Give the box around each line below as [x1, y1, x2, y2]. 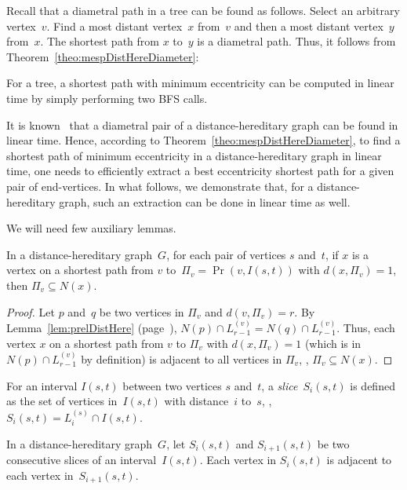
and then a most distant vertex [234, 17, 383, 34]
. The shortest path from [40, 33, 159, 49]
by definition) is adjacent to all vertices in [81, 350, 282, 367]
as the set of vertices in [6, 393, 118, 409]
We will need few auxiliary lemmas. [6, 220, 176, 236]
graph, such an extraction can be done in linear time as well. [59, 193, 351, 210]
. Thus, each [336, 319, 395, 335]
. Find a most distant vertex [46, 17, 183, 34]
